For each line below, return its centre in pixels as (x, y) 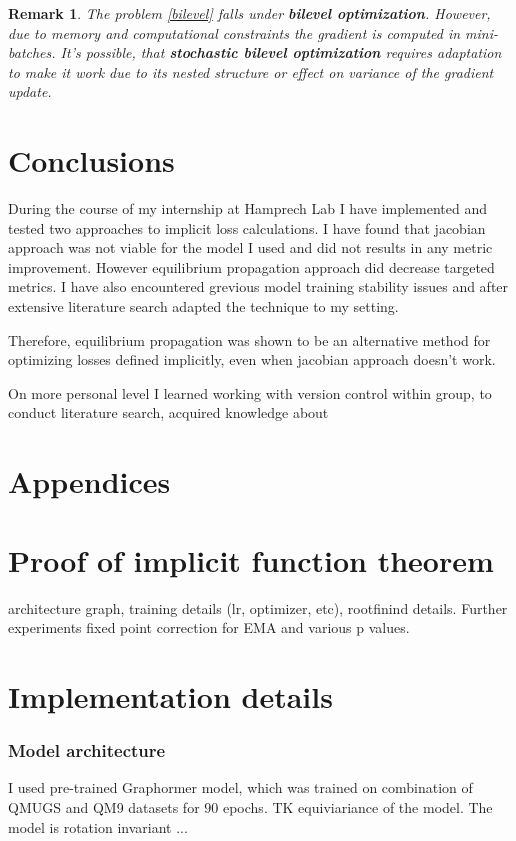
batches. (32, 52)
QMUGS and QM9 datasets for (104, 806)
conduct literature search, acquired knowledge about (168, 412)
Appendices (89, 481)
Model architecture (87, 750)
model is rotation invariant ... (98, 826)
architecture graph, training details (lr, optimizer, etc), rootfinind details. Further (258, 607)
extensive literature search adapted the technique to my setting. (203, 306)
